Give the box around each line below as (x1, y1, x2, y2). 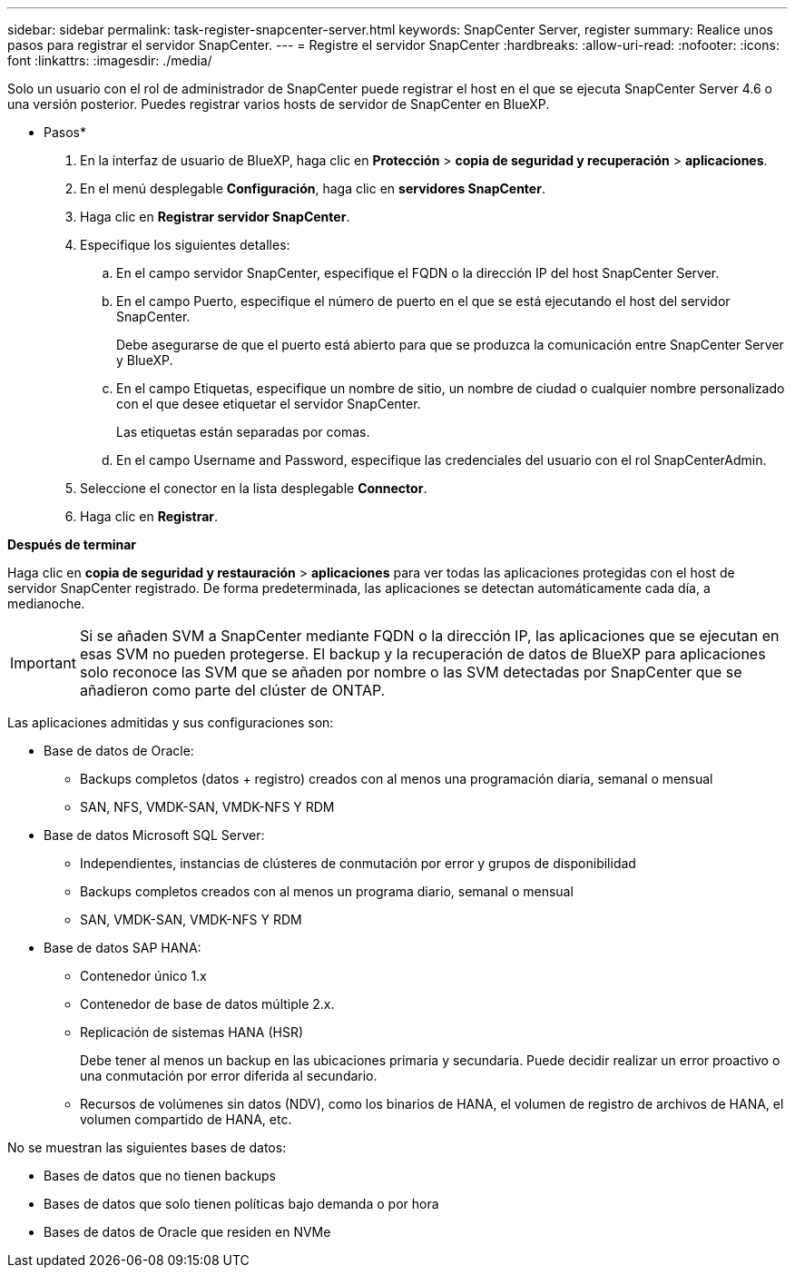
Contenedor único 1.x (80, 968, 207, 983)
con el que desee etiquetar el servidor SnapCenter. (116, 396, 421, 411)
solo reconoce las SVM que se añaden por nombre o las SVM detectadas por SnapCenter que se (79, 663, 742, 681)
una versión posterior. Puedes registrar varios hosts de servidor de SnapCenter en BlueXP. (7, 96, 550, 112)
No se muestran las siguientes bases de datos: (7, 1140, 287, 1155)
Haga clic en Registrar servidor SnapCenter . (80, 209, 350, 224)
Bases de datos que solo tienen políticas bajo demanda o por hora (44, 1196, 439, 1211)
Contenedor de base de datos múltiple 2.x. (80, 996, 335, 1012)
